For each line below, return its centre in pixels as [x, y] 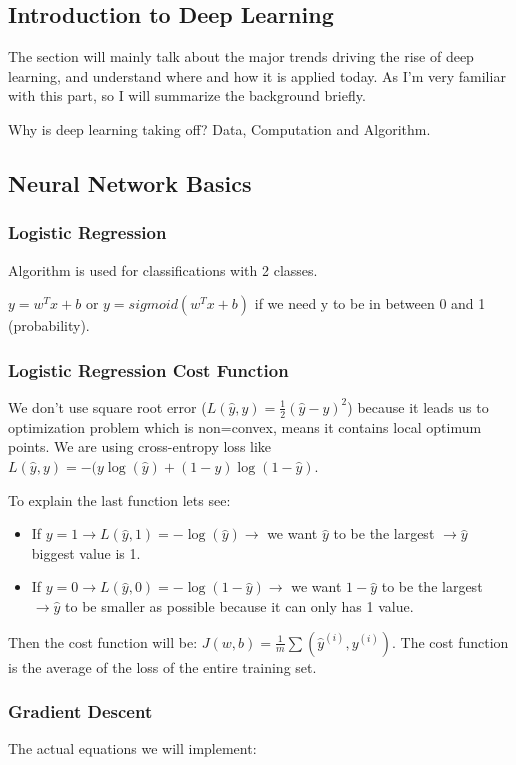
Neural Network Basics [130, 182]
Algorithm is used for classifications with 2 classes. [163, 269]
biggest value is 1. [86, 552]
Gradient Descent [80, 711]
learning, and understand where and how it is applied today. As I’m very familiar [257, 75]
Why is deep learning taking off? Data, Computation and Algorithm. [219, 128]
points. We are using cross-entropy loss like [140, 446]
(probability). [49, 325]
